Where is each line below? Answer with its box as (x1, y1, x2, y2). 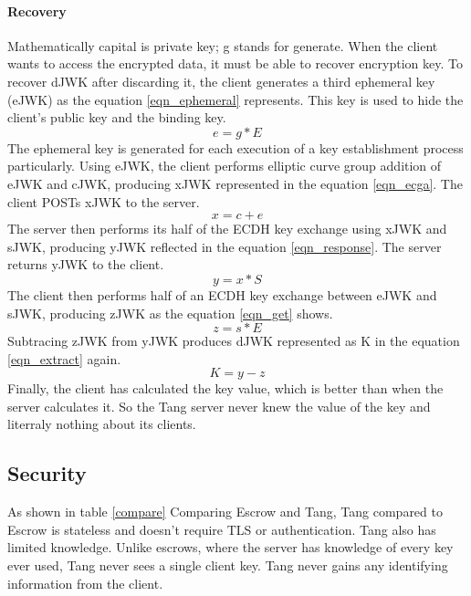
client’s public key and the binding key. (7, 108, 226, 127)
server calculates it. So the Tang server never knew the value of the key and (7, 396, 431, 415)
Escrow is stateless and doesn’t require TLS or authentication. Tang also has (7, 519, 436, 538)
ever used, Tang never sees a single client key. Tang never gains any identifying (7, 556, 448, 575)
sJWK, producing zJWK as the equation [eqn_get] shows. (7, 303, 333, 322)
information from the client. (7, 573, 163, 592)
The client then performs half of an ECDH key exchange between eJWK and (7, 285, 437, 304)
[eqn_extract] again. (7, 349, 121, 368)
